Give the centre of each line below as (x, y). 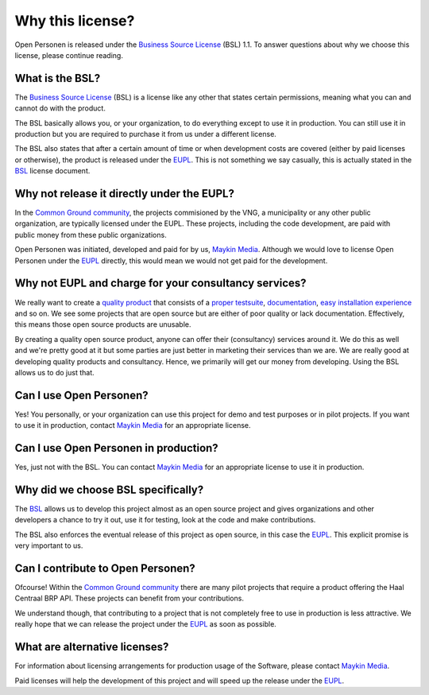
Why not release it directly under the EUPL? (124, 194)
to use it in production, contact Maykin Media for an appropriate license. (133, 425)
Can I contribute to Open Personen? (105, 568)
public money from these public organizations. (91, 235)
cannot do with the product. (60, 108)
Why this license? (75, 21)
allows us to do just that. (54, 372)
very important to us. (49, 546)
